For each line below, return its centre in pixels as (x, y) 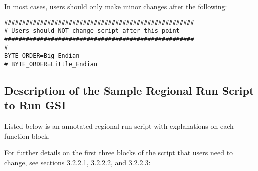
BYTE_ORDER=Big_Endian (42, 56)
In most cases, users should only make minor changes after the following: (116, 6)
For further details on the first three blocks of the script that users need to (119, 153)
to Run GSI (35, 105)
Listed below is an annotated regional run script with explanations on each (119, 126)
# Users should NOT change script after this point (92, 31)
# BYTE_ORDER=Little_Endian (51, 64)
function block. (27, 136)
